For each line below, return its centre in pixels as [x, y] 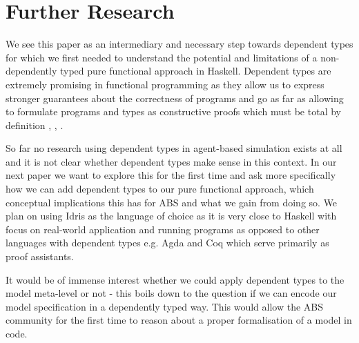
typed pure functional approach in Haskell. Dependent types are [195, 71]
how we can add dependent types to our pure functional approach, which [160, 189]
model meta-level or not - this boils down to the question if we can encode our [171, 293]
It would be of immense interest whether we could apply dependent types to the [175, 279]
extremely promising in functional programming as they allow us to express [165, 84]
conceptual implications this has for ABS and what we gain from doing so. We [172, 202]
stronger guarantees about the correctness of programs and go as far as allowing [175, 98]
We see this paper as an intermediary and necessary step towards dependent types [179, 44]
